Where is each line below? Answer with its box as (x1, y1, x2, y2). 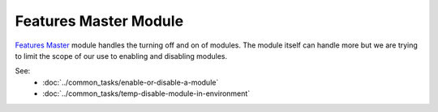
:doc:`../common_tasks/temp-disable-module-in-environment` (42, 89, 251, 98)
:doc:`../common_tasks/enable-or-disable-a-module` (42, 77, 219, 87)
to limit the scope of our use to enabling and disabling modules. (15, 51, 228, 60)
